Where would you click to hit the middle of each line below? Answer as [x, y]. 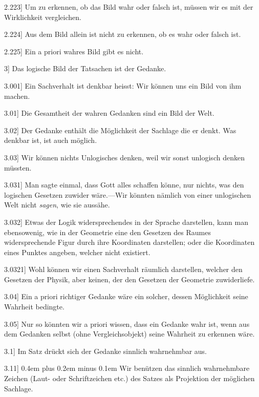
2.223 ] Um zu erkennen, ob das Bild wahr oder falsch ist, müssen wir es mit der [129, 7]
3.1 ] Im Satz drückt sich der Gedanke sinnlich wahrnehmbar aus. [106, 351]
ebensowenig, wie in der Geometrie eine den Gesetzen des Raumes [107, 232]
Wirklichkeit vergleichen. [43, 17]
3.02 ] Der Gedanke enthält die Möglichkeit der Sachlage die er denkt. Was [120, 130]
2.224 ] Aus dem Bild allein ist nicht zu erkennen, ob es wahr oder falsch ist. [123, 34]
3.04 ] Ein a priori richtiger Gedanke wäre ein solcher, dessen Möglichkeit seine [126, 296]
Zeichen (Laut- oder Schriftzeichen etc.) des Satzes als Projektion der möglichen [129, 378]
